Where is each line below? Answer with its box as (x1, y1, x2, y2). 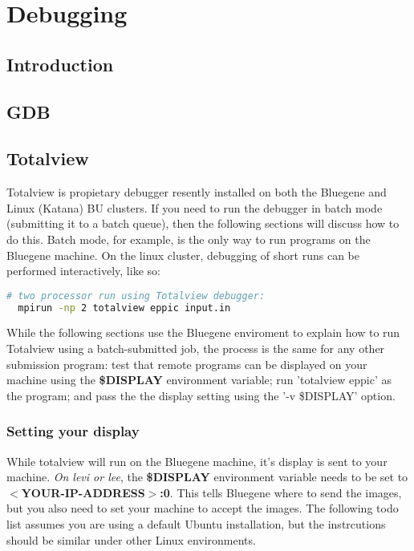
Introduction (6, 51, 114, 76)
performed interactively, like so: (6, 262, 160, 279)
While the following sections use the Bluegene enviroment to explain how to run (6, 324, 400, 341)
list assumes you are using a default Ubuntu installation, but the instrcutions (6, 516, 386, 533)
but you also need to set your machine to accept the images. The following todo (6, 500, 399, 517)
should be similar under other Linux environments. (6, 531, 256, 548)
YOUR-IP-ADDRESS (21, 484, 145, 500)
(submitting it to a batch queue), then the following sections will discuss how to (6, 215, 400, 232)
